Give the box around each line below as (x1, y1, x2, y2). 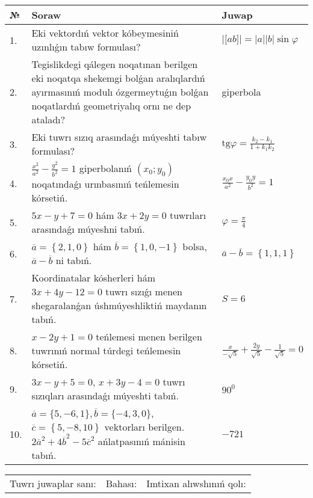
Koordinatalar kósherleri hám (31, 271, 156, 285)
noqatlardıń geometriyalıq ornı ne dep (31, 99, 191, 112)
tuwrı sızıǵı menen (105, 284, 182, 299)
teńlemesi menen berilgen (96, 330, 202, 344)
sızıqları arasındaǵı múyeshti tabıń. (31, 389, 179, 403)
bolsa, (182, 239, 207, 254)
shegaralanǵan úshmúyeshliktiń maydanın (31, 298, 207, 313)
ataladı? (31, 112, 66, 126)
